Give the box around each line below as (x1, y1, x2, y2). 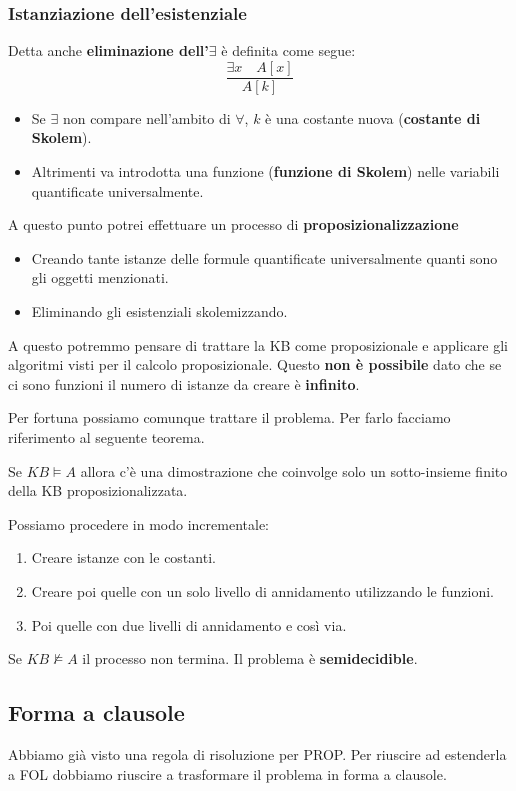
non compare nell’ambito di (62, 107, 231, 128)
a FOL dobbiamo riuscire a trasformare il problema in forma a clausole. (8, 763, 447, 784)
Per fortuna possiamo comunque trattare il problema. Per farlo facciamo (8, 407, 451, 428)
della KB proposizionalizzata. (8, 480, 188, 501)
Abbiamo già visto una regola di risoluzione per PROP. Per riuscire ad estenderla (8, 743, 507, 764)
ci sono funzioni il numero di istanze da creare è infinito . (8, 373, 360, 394)
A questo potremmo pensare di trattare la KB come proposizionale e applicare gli (8, 334, 508, 355)
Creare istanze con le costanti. (31, 547, 216, 568)
